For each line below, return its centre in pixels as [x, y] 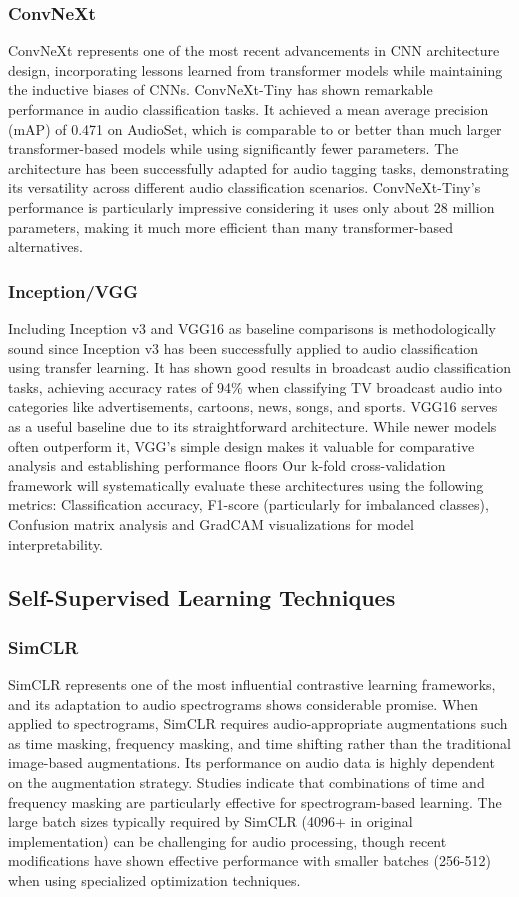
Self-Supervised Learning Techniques [202, 597]
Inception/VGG [73, 290]
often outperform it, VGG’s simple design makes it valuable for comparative [241, 445]
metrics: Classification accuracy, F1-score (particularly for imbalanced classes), [248, 504]
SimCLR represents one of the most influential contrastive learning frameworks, [252, 684]
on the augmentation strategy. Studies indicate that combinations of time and [246, 782]
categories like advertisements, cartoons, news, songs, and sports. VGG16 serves [253, 406]
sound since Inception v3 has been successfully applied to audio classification [243, 347]
